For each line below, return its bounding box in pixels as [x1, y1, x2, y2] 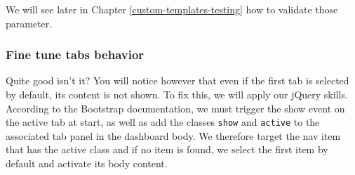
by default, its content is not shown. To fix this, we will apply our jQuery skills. [6, 87, 348, 101]
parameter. [6, 15, 53, 30]
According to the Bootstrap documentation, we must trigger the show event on [6, 101, 345, 115]
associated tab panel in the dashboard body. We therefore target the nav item [6, 128, 341, 143]
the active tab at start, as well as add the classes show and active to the [6, 115, 320, 129]
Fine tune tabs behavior [6, 46, 145, 63]
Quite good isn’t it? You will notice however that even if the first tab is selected [6, 73, 349, 88]
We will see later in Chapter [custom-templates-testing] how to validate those [6, 2, 338, 16]
